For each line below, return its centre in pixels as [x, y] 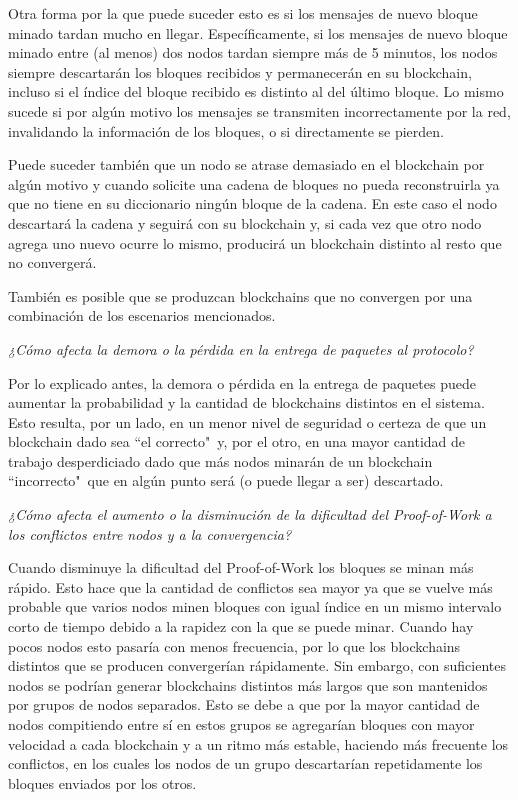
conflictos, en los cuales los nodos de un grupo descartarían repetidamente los [245, 763]
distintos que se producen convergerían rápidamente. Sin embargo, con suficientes [257, 665]
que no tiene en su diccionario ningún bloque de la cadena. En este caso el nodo [252, 203]
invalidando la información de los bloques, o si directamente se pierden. [226, 130]
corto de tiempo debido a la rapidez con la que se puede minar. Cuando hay [241, 626]
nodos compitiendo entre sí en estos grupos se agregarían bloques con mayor [241, 724]
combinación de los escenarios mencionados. [142, 315]
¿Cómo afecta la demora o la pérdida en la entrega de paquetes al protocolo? [241, 348]
